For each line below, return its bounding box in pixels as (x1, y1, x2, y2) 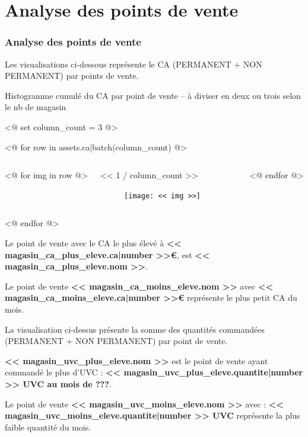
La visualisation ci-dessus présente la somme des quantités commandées (5, 323, 265, 335)
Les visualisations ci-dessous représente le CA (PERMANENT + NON (5, 57, 262, 70)
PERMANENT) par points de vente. (5, 69, 139, 82)
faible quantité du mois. (5, 420, 91, 433)
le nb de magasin (5, 101, 66, 113)
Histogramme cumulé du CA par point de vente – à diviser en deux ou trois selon (5, 89, 301, 101)
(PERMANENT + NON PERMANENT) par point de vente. (5, 335, 228, 347)
